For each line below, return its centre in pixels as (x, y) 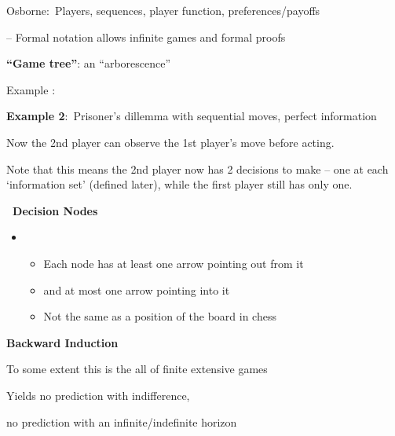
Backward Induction (62, 342)
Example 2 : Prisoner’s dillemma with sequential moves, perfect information (192, 116)
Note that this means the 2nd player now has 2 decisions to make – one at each (197, 169)
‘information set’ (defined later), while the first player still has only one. (179, 184)
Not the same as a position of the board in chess (160, 316)
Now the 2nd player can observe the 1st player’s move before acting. (170, 142)
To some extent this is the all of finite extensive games (137, 369)
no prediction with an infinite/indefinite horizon (122, 421)
